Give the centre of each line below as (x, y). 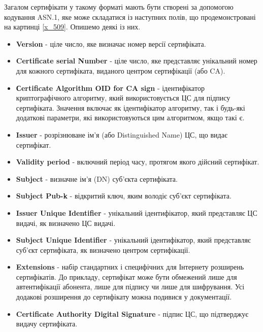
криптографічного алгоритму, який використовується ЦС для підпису (123, 98)
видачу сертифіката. (47, 324)
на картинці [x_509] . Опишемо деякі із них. (72, 27)
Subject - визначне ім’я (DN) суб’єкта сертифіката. (97, 178)
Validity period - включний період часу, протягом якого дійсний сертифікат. (138, 162)
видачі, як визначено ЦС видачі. (66, 223)
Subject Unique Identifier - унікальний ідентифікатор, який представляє (133, 240)
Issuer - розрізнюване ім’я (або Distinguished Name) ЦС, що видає (122, 134)
